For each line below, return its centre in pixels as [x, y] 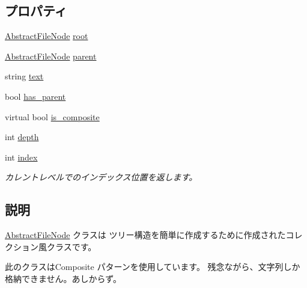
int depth [22, 137]
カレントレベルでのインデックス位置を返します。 [101, 177]
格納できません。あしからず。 [63, 278]
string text [24, 76]
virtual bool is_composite [52, 116]
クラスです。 [71, 246]
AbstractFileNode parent [51, 56]
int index [21, 157]
